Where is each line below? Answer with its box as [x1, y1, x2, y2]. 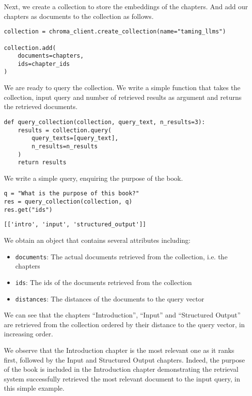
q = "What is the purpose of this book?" [4, 190, 140, 197]
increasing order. [4, 329, 53, 339]
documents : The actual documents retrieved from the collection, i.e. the [15, 251, 228, 261]
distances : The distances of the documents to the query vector [15, 293, 205, 303]
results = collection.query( [17, 127, 111, 134]
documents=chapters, [17, 52, 84, 60]
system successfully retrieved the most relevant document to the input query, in [4, 373, 240, 383]
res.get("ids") [4, 206, 53, 213]
